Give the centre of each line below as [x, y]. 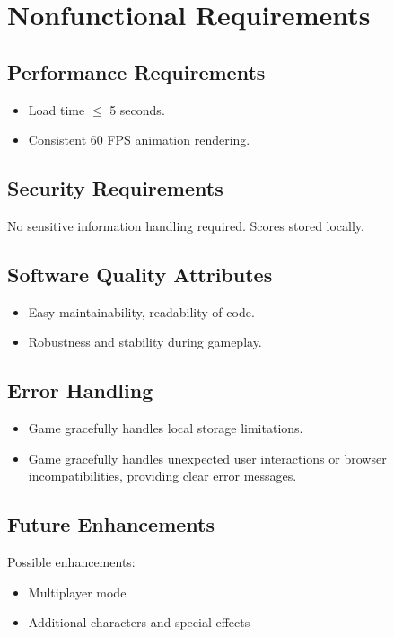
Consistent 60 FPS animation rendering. [139, 140]
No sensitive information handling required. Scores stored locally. [186, 225]
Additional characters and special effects [139, 622]
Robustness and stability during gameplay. [145, 342]
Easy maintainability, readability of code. [141, 311]
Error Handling [80, 390]
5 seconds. [137, 109]
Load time [57, 109]
